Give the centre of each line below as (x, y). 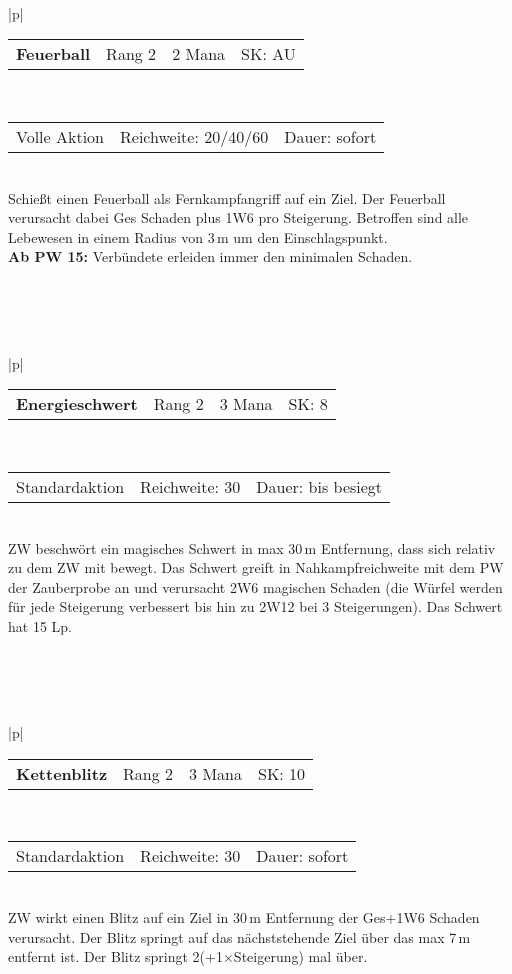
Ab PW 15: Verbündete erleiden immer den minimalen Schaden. (210, 256)
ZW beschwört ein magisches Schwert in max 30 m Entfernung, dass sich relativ (252, 547)
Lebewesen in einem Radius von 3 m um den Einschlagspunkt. (198, 236)
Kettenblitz (62, 773)
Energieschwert (77, 404)
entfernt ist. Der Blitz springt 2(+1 (115, 956)
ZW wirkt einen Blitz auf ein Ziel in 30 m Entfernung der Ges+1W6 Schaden (244, 917)
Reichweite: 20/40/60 (194, 136)
